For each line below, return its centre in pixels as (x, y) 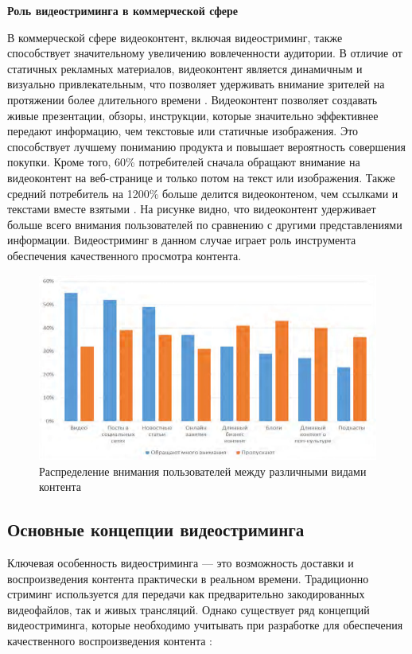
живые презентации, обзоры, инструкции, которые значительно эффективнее (193, 115)
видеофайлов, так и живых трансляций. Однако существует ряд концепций (189, 609)
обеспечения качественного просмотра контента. (124, 255)
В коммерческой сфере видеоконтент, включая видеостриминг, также (175, 37)
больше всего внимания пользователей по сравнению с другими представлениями (205, 224)
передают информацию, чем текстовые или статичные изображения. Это (183, 131)
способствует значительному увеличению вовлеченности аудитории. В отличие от (205, 53)
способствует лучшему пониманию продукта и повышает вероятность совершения (207, 146)
